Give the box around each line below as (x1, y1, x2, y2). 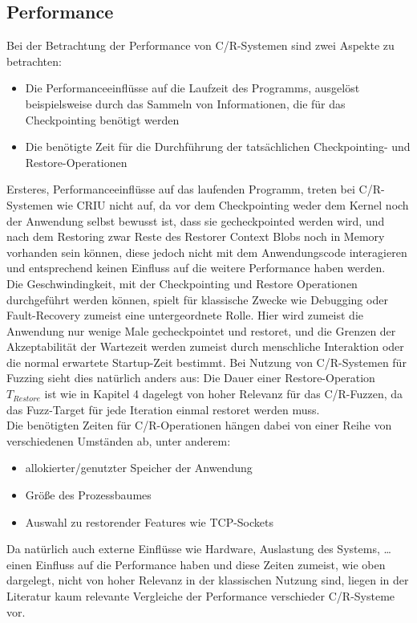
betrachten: (6, 52, 62, 69)
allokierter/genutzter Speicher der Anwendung (25, 459, 253, 476)
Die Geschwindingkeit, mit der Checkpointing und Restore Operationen (6, 275, 358, 291)
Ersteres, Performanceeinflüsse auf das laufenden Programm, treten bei (6, 181, 355, 197)
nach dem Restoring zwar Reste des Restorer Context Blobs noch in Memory (6, 228, 385, 245)
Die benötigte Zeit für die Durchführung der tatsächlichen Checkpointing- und (25, 138, 411, 155)
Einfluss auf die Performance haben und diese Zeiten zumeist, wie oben (35, 556, 386, 572)
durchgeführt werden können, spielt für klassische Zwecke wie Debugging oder (6, 291, 388, 307)
